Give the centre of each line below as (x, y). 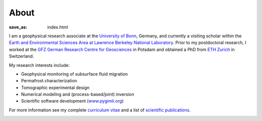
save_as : (18, 27)
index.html (58, 27)
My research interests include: (39, 65)
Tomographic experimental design (55, 88)
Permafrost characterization (49, 81)
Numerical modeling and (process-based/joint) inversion (78, 94)
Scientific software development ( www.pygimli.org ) (72, 101)
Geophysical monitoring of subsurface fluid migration (74, 74)
